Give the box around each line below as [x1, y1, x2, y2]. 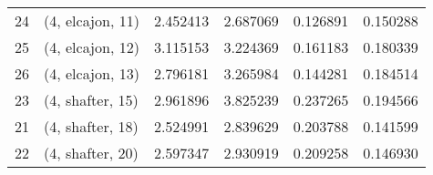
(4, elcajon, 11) [44, 10, 139, 31]
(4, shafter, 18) [44, 116, 139, 137]
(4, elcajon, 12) [44, 36, 139, 57]
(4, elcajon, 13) [44, 63, 139, 84]
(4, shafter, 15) [44, 89, 139, 110]
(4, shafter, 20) [44, 142, 139, 163]
